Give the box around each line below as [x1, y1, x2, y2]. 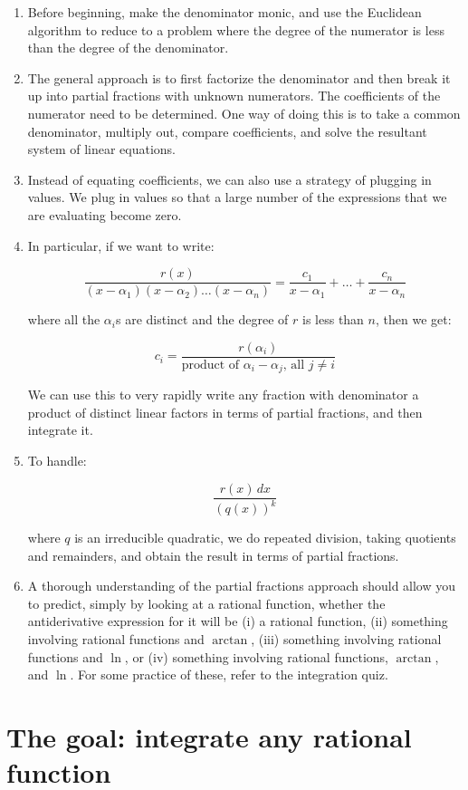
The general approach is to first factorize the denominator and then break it [27, 68, 451, 87]
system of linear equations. [27, 140, 177, 159]
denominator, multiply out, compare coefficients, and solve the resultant [27, 121, 427, 140]
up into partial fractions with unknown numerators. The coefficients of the [27, 86, 441, 105]
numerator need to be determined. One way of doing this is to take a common [27, 103, 461, 122]
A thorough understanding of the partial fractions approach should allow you [27, 576, 456, 595]
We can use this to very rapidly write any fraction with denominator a [27, 385, 419, 404]
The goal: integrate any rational [6, 718, 412, 756]
